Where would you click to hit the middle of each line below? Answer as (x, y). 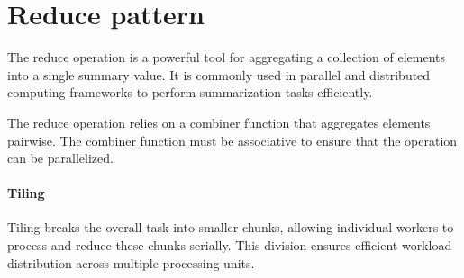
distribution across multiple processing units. (131, 262)
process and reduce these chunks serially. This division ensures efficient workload (230, 245)
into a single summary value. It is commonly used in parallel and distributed (219, 74)
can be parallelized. (60, 158)
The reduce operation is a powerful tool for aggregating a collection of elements (227, 57)
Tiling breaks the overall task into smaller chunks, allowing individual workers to (231, 227)
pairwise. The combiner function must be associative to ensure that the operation (232, 140)
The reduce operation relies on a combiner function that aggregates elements (219, 122)
